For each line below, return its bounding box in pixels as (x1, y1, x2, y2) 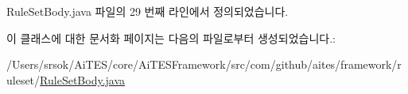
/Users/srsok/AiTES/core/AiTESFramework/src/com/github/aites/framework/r (6, 56, 402, 73)
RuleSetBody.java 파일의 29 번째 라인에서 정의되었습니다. (6, 3, 289, 19)
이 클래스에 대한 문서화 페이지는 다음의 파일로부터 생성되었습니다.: (6, 29, 336, 46)
